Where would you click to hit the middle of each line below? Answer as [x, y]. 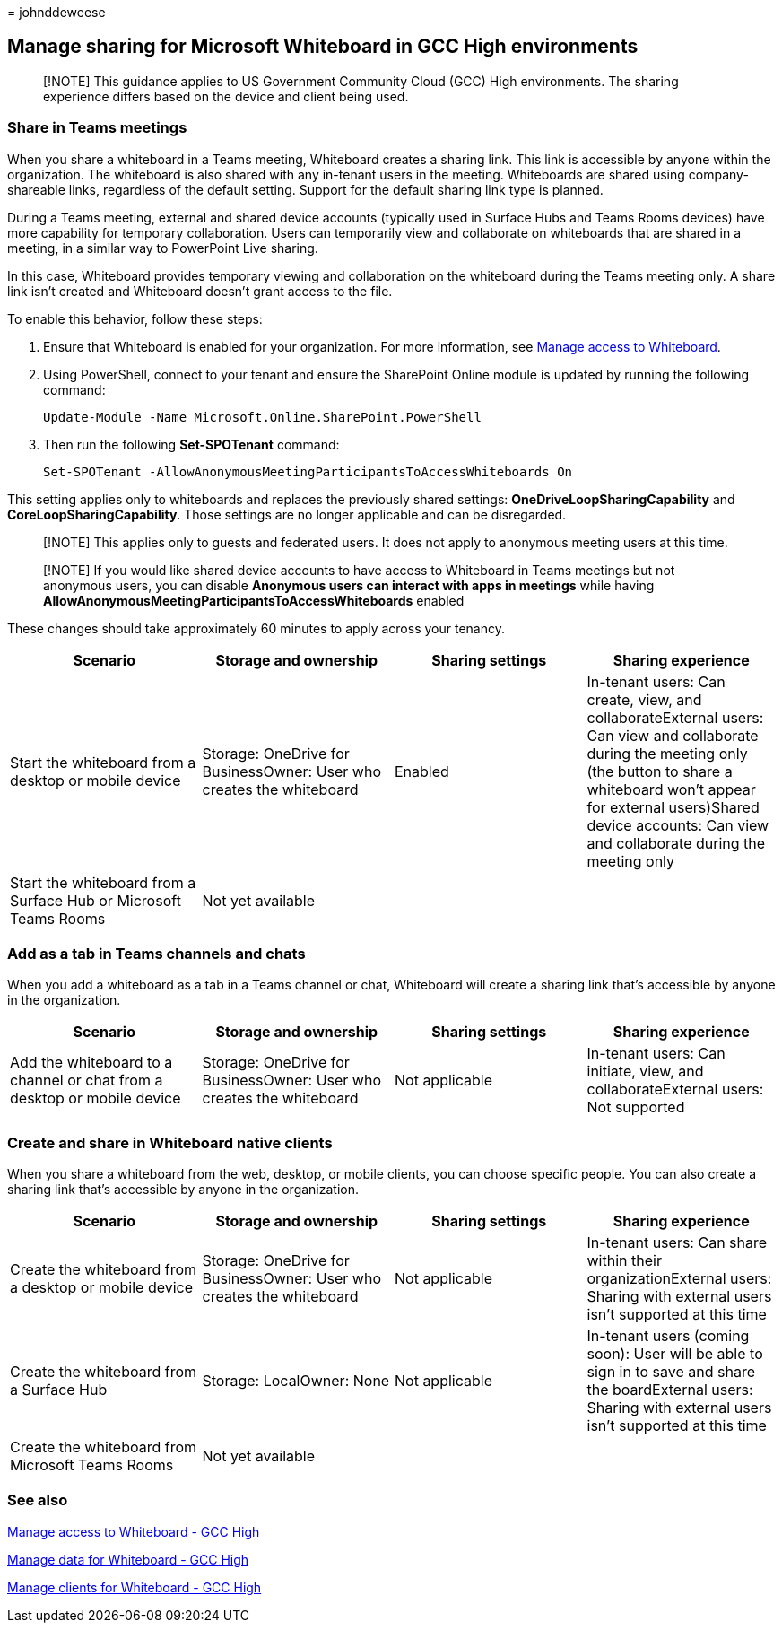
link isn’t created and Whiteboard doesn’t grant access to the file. [200, 291]
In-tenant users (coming [668, 1336]
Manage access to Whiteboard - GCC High [134, 1531]
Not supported [636, 1107]
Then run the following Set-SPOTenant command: [191, 444]
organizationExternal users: [679, 1279]
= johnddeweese [56, 12]
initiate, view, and [645, 1072]
